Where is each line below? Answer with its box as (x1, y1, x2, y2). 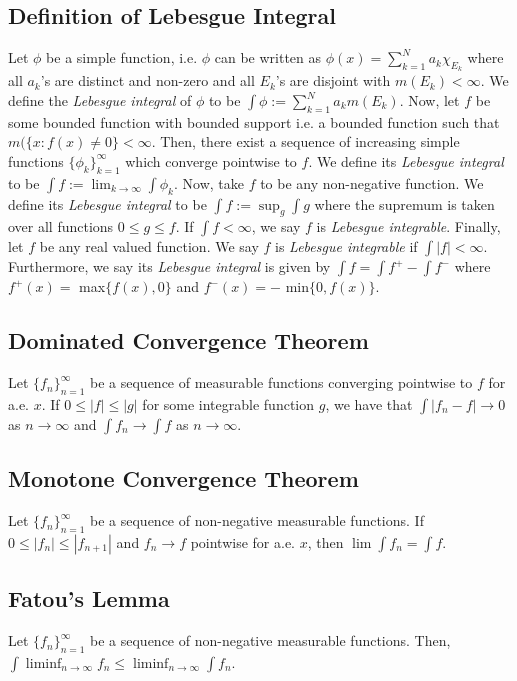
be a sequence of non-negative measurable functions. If (90, 510, 424, 531)
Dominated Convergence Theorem (8, 325, 369, 356)
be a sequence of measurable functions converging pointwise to (90, 372, 473, 393)
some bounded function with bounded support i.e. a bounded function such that (8, 111, 500, 132)
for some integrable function (142, 393, 315, 414)
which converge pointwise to (125, 150, 297, 171)
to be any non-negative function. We (260, 172, 484, 193)
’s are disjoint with (275, 70, 391, 91)
